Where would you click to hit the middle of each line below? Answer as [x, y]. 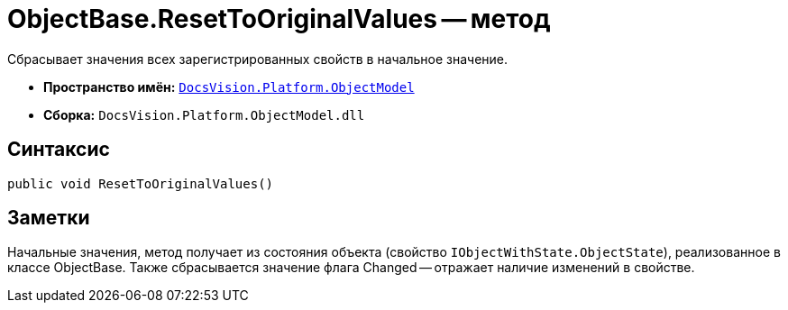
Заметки [49, 218]
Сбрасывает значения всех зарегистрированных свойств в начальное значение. [258, 59]
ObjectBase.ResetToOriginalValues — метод [279, 19]
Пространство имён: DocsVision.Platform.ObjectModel [229, 87]
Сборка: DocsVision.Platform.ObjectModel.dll [204, 114]
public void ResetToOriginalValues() [141, 183]
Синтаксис [59, 150]
